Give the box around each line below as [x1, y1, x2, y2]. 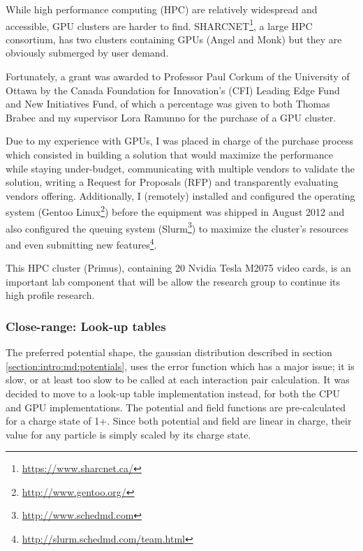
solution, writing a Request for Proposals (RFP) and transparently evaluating [6, 175, 339, 189]
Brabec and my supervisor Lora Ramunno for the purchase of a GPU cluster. [6, 110, 336, 124]
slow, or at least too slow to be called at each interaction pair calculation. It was [6, 372, 350, 387]
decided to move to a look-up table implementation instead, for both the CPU [6, 385, 341, 400]
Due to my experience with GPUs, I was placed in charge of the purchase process [6, 133, 353, 148]
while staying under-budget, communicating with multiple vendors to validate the [6, 161, 355, 175]
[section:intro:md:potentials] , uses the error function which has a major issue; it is [6, 358, 355, 373]
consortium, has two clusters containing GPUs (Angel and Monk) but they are [6, 31, 342, 46]
